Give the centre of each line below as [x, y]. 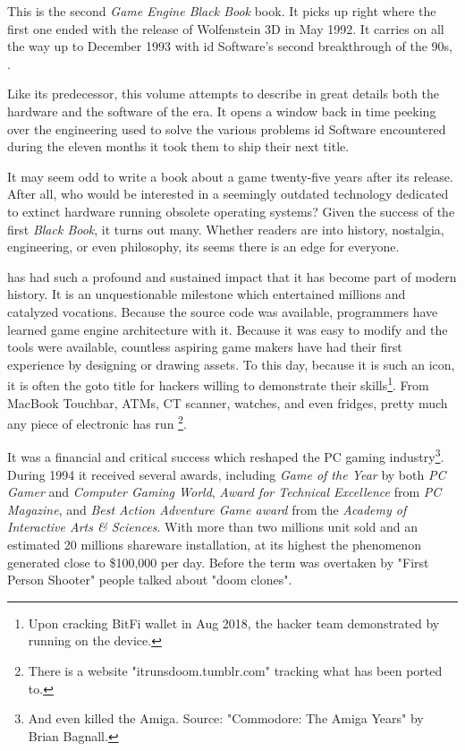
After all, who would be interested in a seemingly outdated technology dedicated [228, 194]
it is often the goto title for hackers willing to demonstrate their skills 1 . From [218, 384]
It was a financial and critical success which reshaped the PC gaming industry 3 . [226, 456]
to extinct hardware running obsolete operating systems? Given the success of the [231, 211]
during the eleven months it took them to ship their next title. [178, 146]
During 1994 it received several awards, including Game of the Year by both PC [227, 474]
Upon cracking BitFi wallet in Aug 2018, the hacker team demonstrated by [234, 623]
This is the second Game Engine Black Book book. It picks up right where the [222, 11]
